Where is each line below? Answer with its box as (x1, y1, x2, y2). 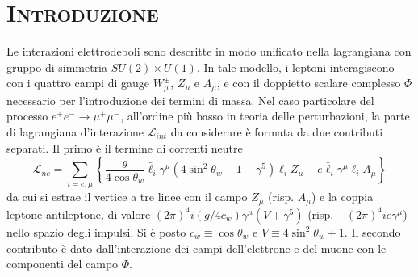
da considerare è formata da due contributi (170, 123, 383, 140)
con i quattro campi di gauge (6, 74, 149, 91)
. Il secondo (344, 223, 401, 240)
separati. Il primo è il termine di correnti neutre (6, 139, 243, 156)
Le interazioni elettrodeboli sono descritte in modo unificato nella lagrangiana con (6, 43, 412, 60)
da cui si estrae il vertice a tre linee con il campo (6, 188, 248, 205)
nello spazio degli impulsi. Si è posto (6, 223, 186, 240)
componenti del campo (6, 255, 119, 272)
